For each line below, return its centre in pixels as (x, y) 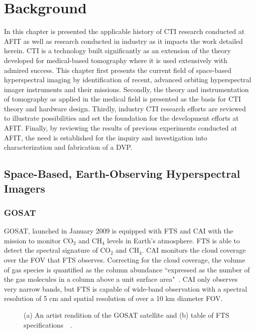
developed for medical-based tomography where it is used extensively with (116, 60)
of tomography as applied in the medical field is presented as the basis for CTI (123, 99)
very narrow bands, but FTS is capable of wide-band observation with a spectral (126, 288)
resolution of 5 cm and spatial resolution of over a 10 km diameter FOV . (113, 298)
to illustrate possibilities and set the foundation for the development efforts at (121, 118)
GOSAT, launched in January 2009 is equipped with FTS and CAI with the (119, 231)
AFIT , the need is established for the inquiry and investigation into (106, 137)
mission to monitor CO (39, 240)
